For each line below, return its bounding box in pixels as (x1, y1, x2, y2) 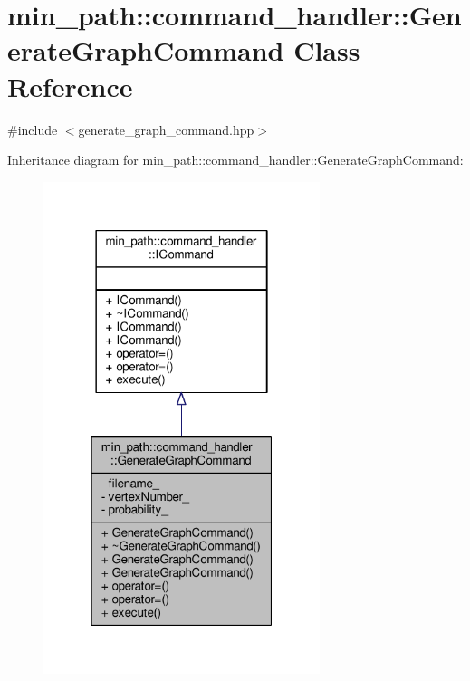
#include (7, 120, 58, 139)
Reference (7, 67, 133, 104)
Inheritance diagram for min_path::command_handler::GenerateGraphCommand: (7, 150, 464, 169)
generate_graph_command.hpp (78, 120, 254, 139)
